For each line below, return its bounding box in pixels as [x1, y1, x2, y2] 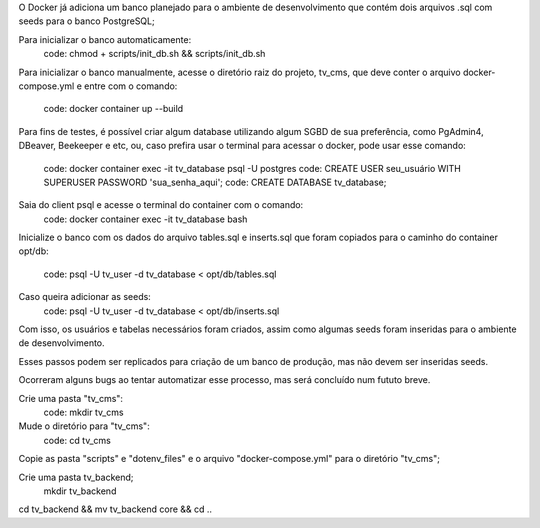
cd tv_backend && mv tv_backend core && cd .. [18, 503, 213, 515]
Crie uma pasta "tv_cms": [18, 392, 124, 404]
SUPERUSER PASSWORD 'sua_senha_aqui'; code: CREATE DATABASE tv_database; [43, 176, 387, 188]
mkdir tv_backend [43, 485, 117, 497]
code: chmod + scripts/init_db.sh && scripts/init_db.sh [43, 48, 266, 60]
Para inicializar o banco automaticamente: [18, 33, 192, 45]
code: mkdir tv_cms [43, 406, 124, 418]
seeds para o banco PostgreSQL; [18, 15, 155, 27]
